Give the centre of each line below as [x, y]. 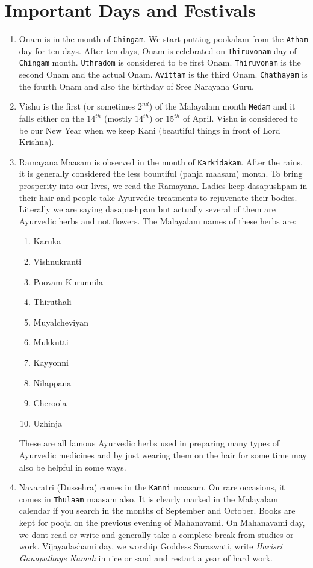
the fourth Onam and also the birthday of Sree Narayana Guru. [136, 86]
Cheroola [50, 403]
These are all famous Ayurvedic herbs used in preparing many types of [149, 443]
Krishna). [36, 142]
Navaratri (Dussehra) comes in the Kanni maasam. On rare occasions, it [152, 487]
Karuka [47, 241]
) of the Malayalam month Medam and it [222, 106]
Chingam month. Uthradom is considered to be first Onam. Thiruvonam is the [160, 62]
